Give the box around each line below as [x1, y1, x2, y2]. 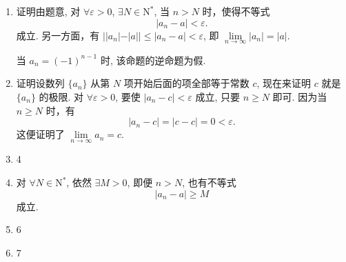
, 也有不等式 [182, 175, 236, 189]
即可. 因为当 [272, 90, 327, 103]
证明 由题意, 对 [16, 4, 81, 18]
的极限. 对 [39, 90, 84, 103]
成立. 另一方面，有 [16, 28, 100, 42]
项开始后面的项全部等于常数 [123, 76, 250, 90]
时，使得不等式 [202, 4, 270, 18]
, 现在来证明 [256, 76, 312, 90]
